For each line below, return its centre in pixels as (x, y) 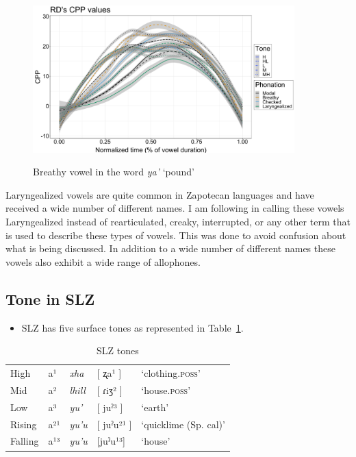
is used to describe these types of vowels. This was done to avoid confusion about (176, 235)
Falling (25, 441)
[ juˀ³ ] (110, 407)
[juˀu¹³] (111, 441)
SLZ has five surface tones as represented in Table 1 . (132, 327)
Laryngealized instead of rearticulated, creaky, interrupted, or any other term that (178, 222)
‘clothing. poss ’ (171, 373)
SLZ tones (118, 350)
